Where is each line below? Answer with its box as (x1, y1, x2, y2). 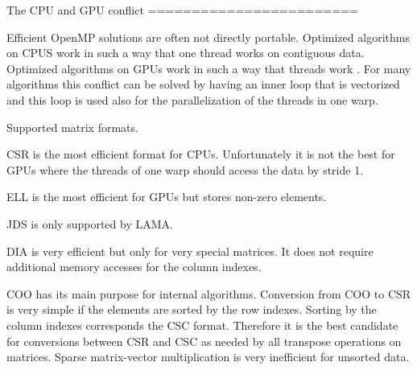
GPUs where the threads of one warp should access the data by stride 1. (6, 161, 364, 178)
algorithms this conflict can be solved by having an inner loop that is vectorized (6, 76, 400, 92)
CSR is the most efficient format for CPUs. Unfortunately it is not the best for (6, 146, 395, 162)
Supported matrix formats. (6, 118, 138, 135)
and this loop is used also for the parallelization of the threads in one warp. (6, 91, 378, 108)
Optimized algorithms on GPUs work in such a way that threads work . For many (6, 60, 411, 76)
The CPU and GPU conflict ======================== (6, 2, 358, 18)
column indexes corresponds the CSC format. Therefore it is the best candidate (6, 316, 398, 333)
